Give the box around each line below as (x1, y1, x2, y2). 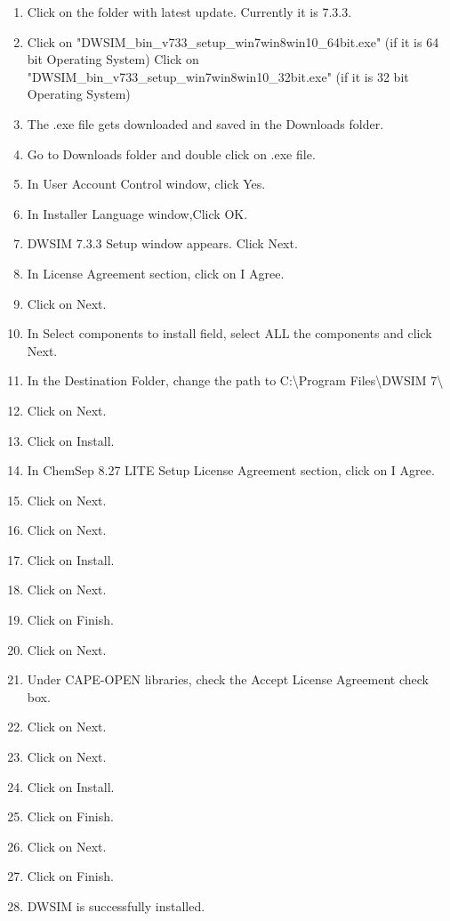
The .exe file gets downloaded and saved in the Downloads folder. (27, 114, 384, 133)
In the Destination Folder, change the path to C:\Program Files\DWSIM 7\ (27, 371, 444, 390)
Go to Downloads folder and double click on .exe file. (27, 144, 316, 163)
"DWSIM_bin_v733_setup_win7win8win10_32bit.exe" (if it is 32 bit (27, 67, 409, 85)
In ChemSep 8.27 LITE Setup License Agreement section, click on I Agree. (27, 461, 435, 480)
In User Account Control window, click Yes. (27, 174, 266, 193)
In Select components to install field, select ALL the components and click (27, 324, 432, 343)
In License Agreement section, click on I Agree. (27, 263, 285, 282)
